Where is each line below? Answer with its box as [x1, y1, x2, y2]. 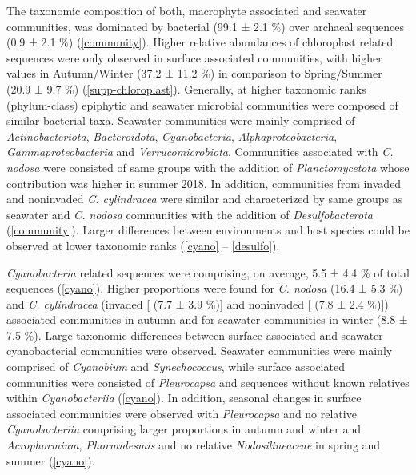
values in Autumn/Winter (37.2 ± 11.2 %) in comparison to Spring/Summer [6, 65, 382, 82]
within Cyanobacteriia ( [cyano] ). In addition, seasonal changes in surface [6, 389, 362, 406]
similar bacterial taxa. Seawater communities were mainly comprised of [6, 112, 355, 129]
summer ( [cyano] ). [6, 452, 95, 469]
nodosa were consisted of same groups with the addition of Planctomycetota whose [6, 158, 410, 175]
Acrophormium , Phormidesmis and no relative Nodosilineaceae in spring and [6, 437, 381, 453]
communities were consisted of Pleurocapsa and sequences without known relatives [6, 373, 410, 390]
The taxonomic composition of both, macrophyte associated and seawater [6, 2, 367, 18]
